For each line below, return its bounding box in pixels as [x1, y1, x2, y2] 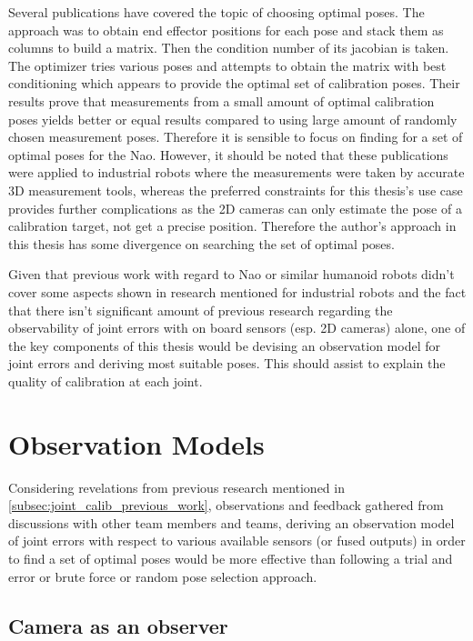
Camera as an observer [8, 611, 228, 639]
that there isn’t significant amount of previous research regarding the [8, 300, 393, 319]
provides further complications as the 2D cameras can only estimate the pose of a [8, 198, 462, 217]
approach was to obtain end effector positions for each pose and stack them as [8, 20, 444, 39]
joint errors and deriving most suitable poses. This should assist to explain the [8, 354, 446, 373]
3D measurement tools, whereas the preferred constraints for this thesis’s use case [8, 180, 463, 199]
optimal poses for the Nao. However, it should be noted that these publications [8, 145, 448, 164]
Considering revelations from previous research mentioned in [8, 477, 345, 496]
